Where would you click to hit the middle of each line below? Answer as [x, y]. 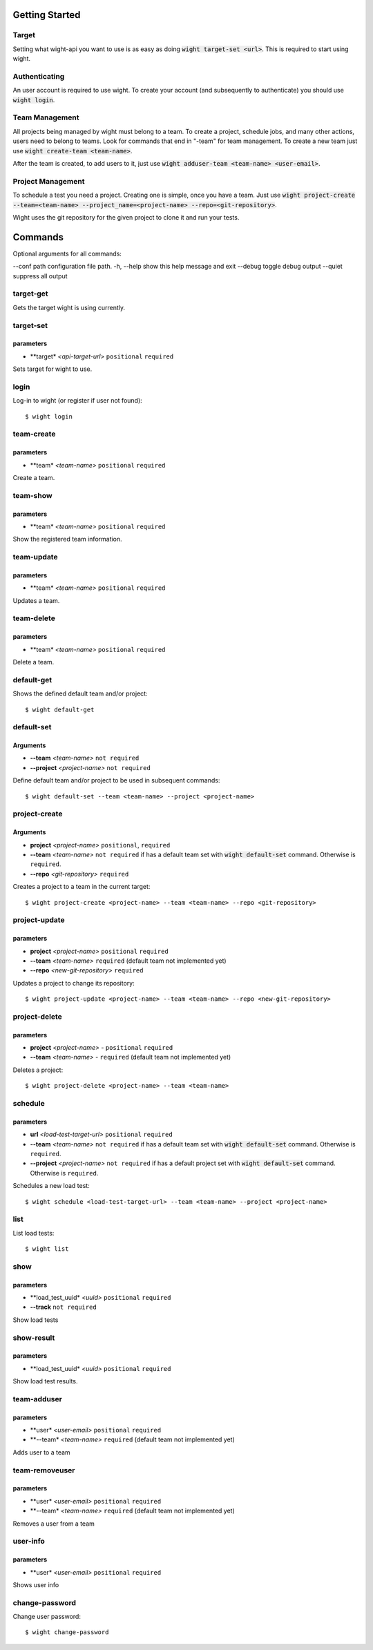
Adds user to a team [41, 1452]
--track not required [63, 1307]
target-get [30, 294]
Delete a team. [34, 662]
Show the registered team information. [67, 539]
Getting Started [47, 15]
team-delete [34, 618]
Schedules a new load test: [51, 1186]
